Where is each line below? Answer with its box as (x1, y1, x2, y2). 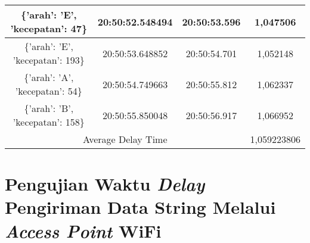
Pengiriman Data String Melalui (5, 195, 276, 219)
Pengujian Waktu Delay (5, 172, 205, 197)
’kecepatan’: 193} (13, 53, 85, 67)
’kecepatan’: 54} (15, 84, 82, 98)
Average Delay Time (82, 132, 168, 146)
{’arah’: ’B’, (24, 101, 74, 115)
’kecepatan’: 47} (10, 21, 88, 35)
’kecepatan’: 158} (13, 115, 85, 129)
